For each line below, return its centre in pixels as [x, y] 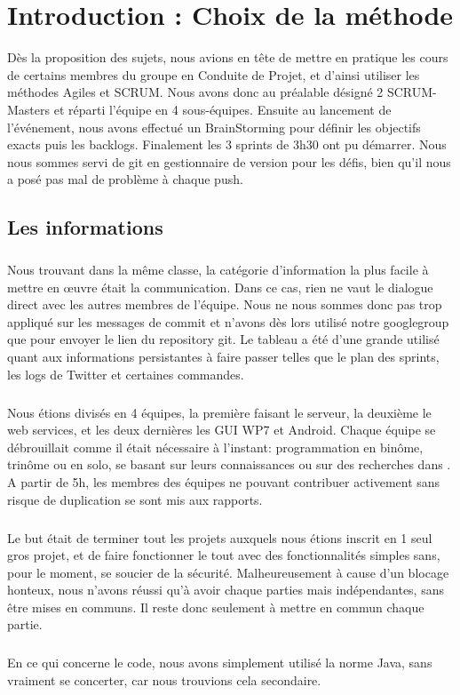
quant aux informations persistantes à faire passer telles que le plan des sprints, [223, 356]
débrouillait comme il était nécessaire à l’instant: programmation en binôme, [215, 447]
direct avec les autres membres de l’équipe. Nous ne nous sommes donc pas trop [225, 304]
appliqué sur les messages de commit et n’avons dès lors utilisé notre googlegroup [228, 321]
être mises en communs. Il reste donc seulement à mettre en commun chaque [216, 607]
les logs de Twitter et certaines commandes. [126, 374]
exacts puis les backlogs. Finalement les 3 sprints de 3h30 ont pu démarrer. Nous [227, 144]
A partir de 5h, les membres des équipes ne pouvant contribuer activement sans [224, 481]
